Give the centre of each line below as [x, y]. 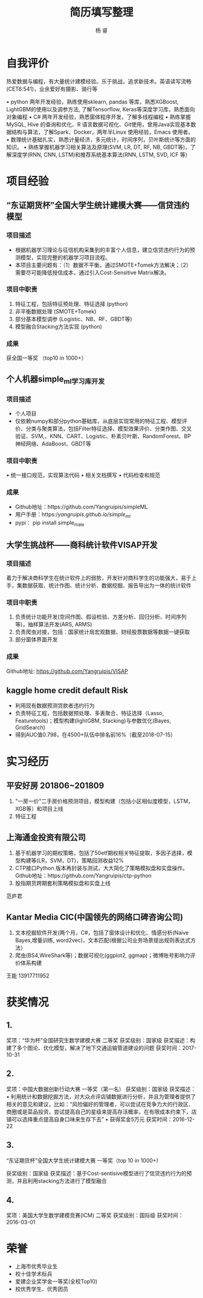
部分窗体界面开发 [36, 640]
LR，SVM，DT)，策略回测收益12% [81, 861]
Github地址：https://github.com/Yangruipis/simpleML [81, 507]
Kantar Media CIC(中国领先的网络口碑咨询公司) [95, 917]
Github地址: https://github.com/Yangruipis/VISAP [67, 671]
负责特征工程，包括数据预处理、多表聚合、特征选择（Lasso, [89, 713]
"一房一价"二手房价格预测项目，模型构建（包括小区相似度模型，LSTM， [104, 801]
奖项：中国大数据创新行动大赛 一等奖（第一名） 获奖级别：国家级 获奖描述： [101, 1089]
